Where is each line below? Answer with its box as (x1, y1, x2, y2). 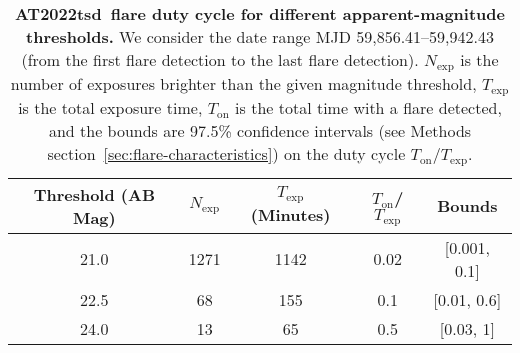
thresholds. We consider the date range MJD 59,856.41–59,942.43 (26, 25, 494, 48)
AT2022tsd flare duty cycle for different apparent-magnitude (15, 2, 505, 25)
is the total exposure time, (18, 95, 203, 119)
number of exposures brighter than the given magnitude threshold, (10, 71, 477, 95)
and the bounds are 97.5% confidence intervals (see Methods (48, 118, 472, 142)
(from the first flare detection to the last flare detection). (21, 48, 419, 71)
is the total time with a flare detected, (235, 95, 502, 119)
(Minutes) (250, 202, 331, 226)
